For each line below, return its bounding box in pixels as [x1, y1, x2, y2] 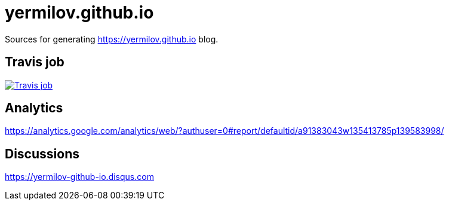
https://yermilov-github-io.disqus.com [5, 172, 154, 182]
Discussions [5, 146, 79, 161]
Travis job [5, 54, 64, 70]
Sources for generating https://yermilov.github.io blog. [5, 33, 219, 44]
